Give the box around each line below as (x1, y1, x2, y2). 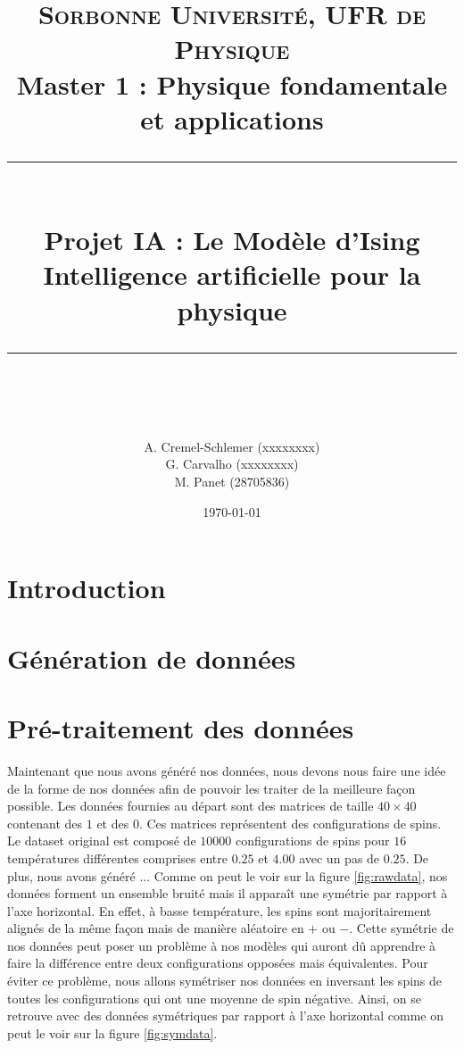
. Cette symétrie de (349, 919, 454, 937)
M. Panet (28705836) (174, 472, 290, 491)
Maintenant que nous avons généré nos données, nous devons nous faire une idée (7, 761, 446, 779)
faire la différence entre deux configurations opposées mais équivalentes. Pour (7, 953, 428, 972)
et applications (140, 100, 324, 137)
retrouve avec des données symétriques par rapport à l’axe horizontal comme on (7, 1006, 443, 1025)
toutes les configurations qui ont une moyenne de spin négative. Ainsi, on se (7, 988, 422, 1007)
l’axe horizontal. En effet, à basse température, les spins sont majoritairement (7, 901, 432, 920)
